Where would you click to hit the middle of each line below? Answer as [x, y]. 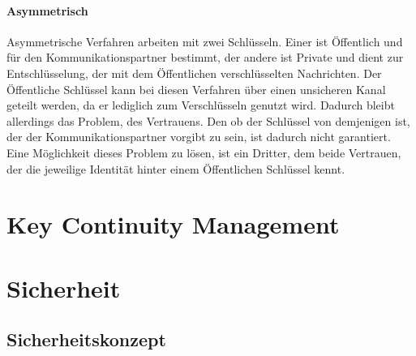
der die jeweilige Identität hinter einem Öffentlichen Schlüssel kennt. [176, 168]
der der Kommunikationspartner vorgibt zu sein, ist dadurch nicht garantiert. [199, 137]
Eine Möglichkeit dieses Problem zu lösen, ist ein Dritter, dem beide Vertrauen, [204, 152]
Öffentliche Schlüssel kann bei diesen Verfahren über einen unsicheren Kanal [196, 89]
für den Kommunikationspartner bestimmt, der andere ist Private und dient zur [205, 57]
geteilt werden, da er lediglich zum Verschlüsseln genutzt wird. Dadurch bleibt [201, 105]
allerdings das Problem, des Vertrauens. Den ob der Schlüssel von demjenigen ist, [208, 120]
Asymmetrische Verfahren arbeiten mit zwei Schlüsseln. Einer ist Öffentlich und [205, 41]
